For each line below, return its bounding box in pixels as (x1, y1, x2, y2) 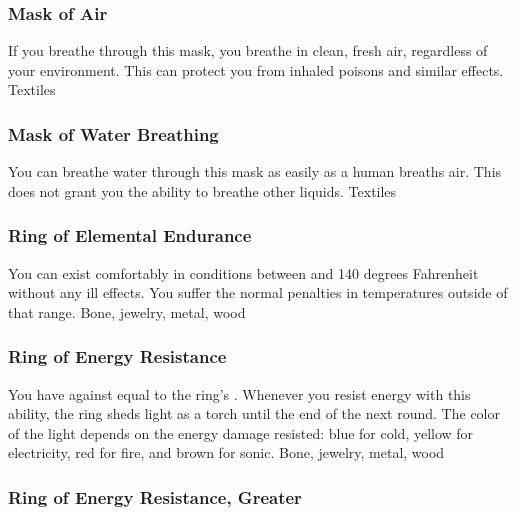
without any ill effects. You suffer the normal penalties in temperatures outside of (8, 282, 508, 303)
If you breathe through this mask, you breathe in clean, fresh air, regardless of (8, 40, 488, 61)
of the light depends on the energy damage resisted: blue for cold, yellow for (8, 422, 474, 443)
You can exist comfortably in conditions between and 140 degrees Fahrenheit (8, 262, 479, 283)
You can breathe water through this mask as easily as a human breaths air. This (8, 161, 502, 182)
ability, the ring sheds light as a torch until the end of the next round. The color (8, 403, 500, 424)
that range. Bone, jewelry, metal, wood (8, 301, 246, 322)
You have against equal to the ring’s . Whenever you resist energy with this (8, 383, 471, 404)
